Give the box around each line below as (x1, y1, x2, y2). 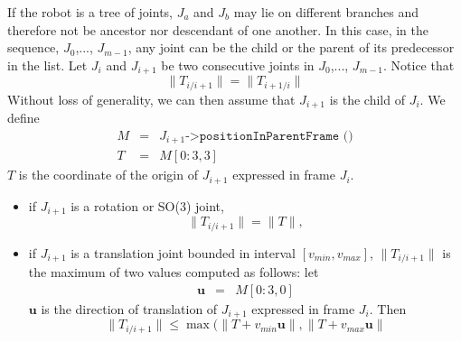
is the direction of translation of (41, 299, 218, 318)
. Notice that (382, 55, 455, 74)
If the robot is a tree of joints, (7, 3, 174, 21)
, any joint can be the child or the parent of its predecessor (127, 38, 455, 57)
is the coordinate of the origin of (18, 165, 198, 184)
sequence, (7, 38, 60, 57)
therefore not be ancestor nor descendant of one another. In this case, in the (7, 20, 428, 39)
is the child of (329, 89, 405, 108)
